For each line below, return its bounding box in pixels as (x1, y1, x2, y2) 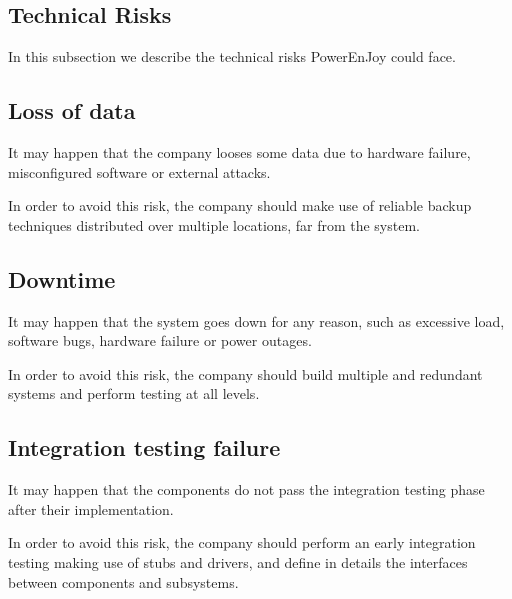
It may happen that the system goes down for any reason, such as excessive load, (8, 310, 505, 331)
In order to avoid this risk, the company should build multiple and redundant (8, 363, 483, 384)
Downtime (8, 263, 116, 294)
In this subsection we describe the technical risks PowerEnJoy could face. (8, 46, 456, 67)
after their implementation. (8, 498, 174, 519)
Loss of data (8, 95, 136, 126)
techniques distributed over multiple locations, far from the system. (8, 214, 420, 235)
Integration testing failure (8, 432, 281, 463)
